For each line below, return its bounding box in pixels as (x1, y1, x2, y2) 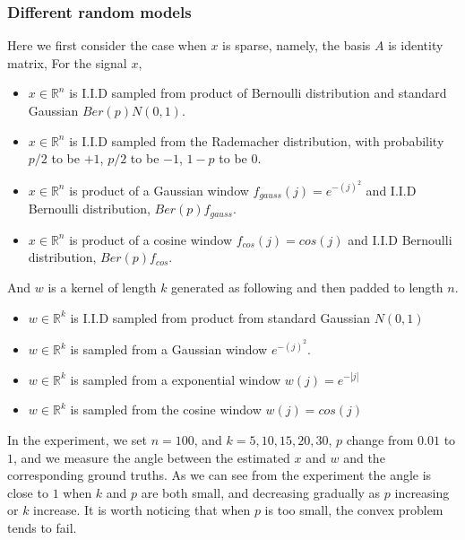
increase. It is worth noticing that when (33, 501, 251, 519)
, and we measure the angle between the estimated (13, 448, 290, 466)
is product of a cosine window (69, 230, 232, 248)
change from (346, 430, 414, 449)
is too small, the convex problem (264, 501, 443, 519)
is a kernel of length (47, 277, 157, 296)
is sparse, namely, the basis (222, 36, 371, 55)
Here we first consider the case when (7, 36, 207, 55)
